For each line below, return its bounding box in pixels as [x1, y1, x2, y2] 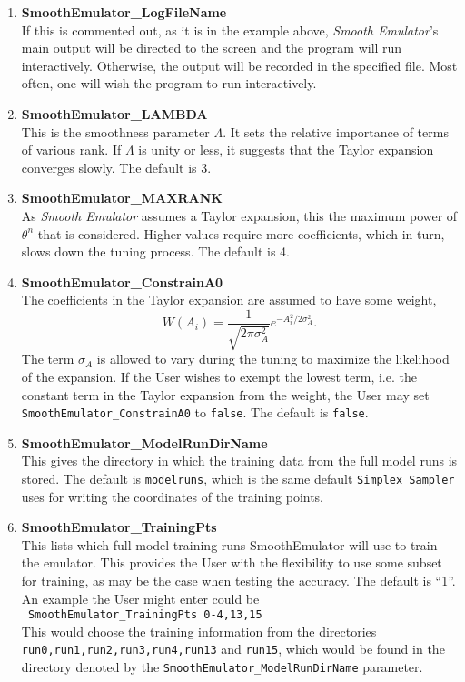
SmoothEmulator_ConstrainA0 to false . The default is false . [21, 403, 369, 422]
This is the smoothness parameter [21, 122, 210, 141]
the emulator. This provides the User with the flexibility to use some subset [21, 553, 442, 572]
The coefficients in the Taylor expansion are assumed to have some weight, [21, 290, 437, 309]
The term [21, 349, 74, 368]
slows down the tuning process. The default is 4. [21, 242, 290, 261]
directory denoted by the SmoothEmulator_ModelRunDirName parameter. [21, 657, 423, 677]
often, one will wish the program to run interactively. [21, 74, 317, 93]
